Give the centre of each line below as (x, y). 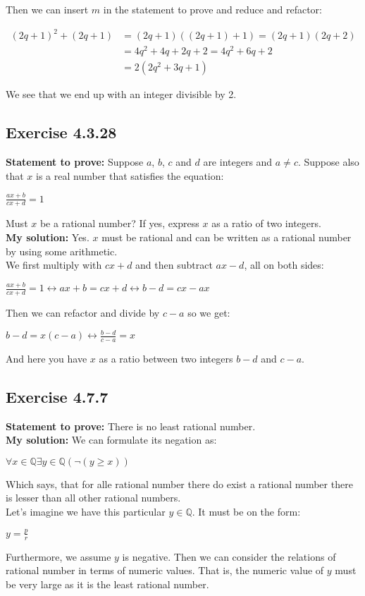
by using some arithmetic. (62, 251)
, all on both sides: (284, 265)
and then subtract (174, 265)
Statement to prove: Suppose (75, 162)
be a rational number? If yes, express (119, 223)
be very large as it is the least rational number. (107, 584)
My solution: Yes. (48, 237)
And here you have (47, 358)
